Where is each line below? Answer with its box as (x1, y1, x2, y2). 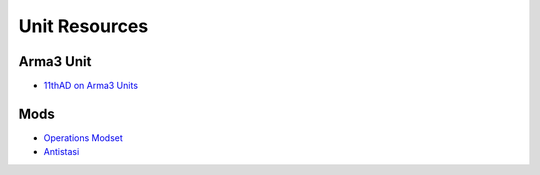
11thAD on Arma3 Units (43, 80, 139, 92)
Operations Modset (43, 131, 124, 144)
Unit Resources (18, 15, 149, 37)
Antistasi (43, 146, 80, 158)
